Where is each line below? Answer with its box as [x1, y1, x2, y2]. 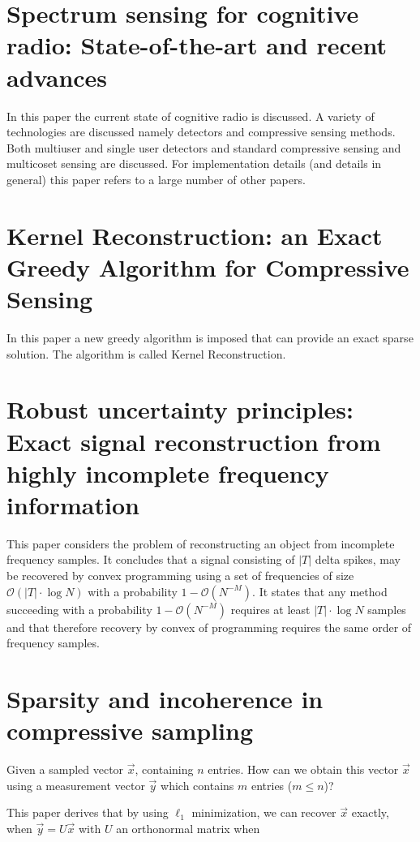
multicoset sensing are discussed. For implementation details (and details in [6, 155, 382, 172]
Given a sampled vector [6, 761, 124, 778]
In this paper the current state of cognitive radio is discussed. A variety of [6, 107, 375, 124]
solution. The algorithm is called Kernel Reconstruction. [6, 345, 286, 362]
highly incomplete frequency [6, 456, 329, 489]
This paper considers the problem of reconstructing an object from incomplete [6, 535, 395, 552]
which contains [161, 776, 234, 793]
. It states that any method [252, 582, 388, 599]
